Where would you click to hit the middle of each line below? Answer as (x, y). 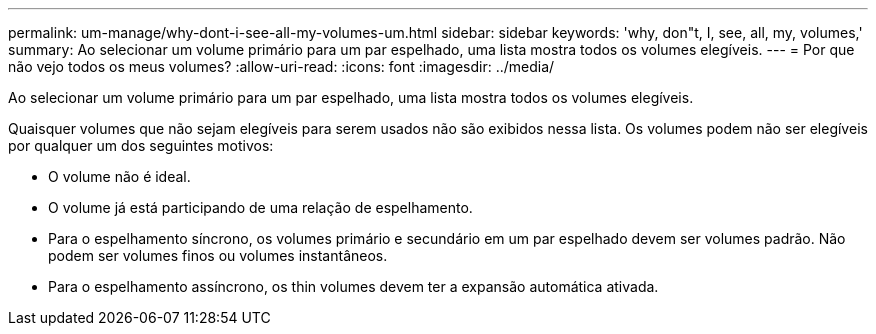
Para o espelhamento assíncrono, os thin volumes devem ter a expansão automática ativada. (353, 286)
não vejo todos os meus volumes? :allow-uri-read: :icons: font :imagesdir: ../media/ (281, 66)
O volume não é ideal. (119, 176)
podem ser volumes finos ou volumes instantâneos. (218, 255)
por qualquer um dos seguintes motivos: (141, 145)
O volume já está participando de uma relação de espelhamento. (260, 207)
